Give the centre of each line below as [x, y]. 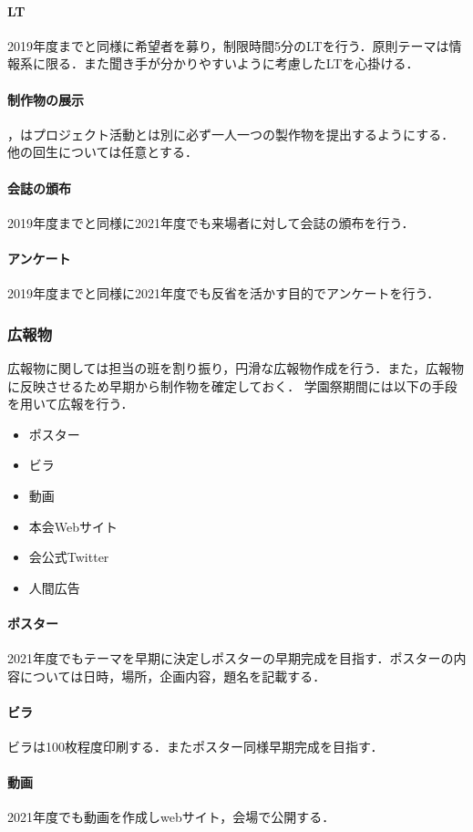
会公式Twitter [69, 557]
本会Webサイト [73, 526]
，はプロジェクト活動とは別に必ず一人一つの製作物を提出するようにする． [231, 134]
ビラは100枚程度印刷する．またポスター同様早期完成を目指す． [195, 747]
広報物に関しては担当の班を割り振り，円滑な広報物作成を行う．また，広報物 [236, 367]
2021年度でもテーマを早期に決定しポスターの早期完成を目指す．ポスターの [231, 658]
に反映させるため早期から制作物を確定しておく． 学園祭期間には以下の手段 [232, 385]
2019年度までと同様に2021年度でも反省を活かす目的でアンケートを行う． [224, 293]
